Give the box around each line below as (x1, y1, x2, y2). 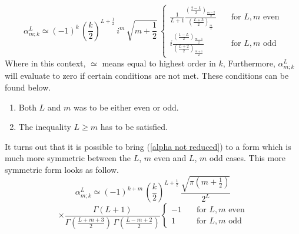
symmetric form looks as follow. (5, 163, 119, 175)
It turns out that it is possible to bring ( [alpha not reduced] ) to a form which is (5, 140, 291, 152)
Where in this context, (5, 57, 86, 69)
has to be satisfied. (100, 121, 168, 133)
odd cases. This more (209, 152, 285, 164)
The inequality (18, 121, 71, 133)
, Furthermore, (222, 57, 275, 69)
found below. (5, 81, 51, 93)
